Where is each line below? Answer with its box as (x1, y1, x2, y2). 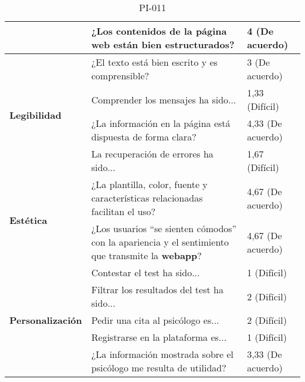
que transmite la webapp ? (91, 249, 202, 262)
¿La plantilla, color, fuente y (91, 177, 208, 191)
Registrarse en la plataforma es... (91, 330, 227, 344)
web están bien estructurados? (91, 38, 235, 51)
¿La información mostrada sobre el (91, 347, 234, 361)
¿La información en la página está (91, 116, 231, 130)
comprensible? (91, 69, 150, 82)
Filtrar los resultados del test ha (91, 283, 223, 296)
